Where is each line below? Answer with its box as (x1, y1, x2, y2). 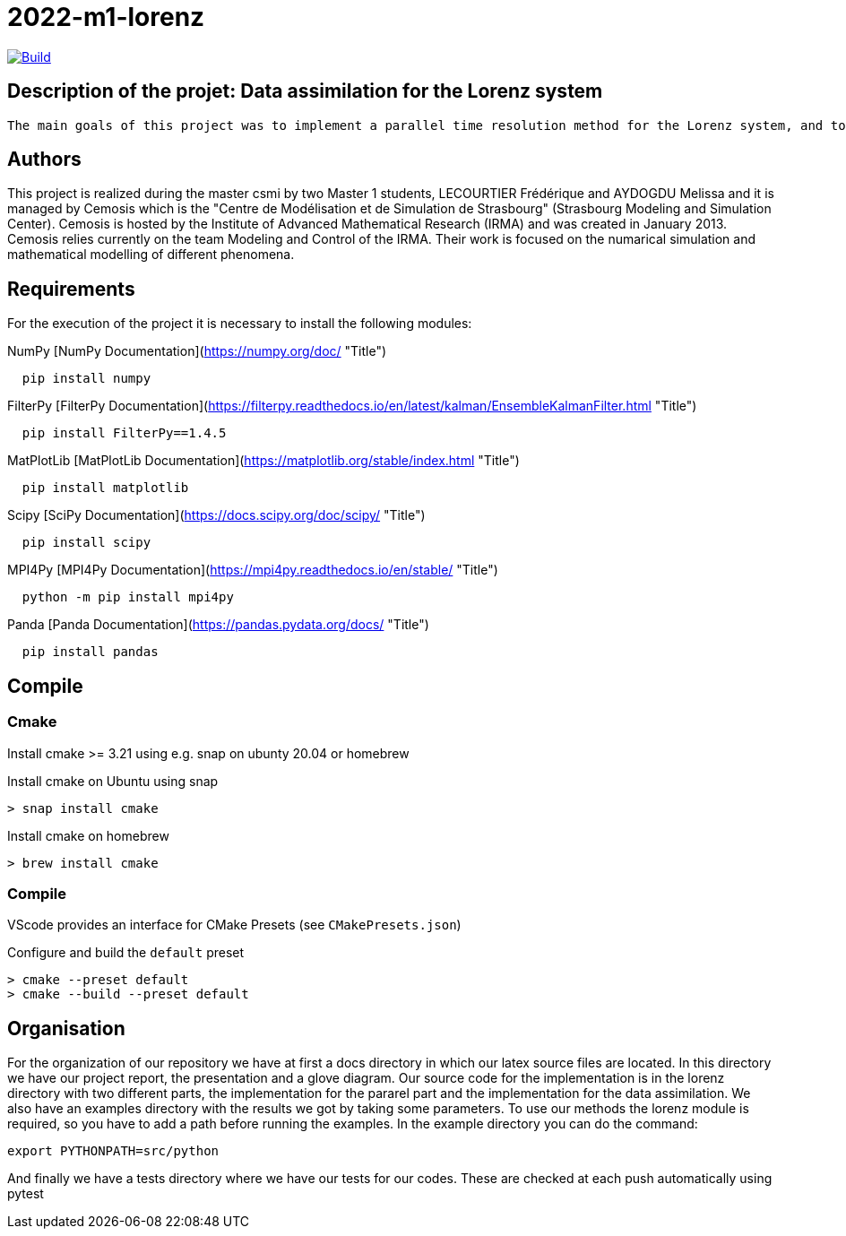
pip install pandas (22, 644, 159, 660)
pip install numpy (22, 371, 151, 386)
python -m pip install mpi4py (22, 590, 234, 605)
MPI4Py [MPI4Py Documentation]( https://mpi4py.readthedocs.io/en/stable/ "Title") (7, 562, 498, 578)
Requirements (7, 277, 135, 300)
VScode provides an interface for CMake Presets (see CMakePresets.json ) (7, 917, 462, 933)
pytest (7, 1186, 44, 1202)
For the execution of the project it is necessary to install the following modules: (7, 315, 472, 332)
